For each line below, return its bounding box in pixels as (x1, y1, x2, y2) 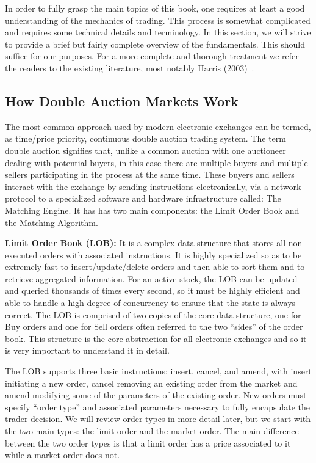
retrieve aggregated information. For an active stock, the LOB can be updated (5, 272, 298, 285)
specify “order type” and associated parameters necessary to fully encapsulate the (5, 400, 311, 413)
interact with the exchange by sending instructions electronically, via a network (5, 180, 301, 192)
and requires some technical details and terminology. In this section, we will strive (5, 26, 311, 38)
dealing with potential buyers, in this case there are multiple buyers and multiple (5, 156, 308, 169)
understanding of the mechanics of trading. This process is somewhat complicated (5, 13, 311, 26)
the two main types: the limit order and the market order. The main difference (5, 425, 299, 437)
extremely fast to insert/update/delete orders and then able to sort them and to (5, 260, 305, 273)
